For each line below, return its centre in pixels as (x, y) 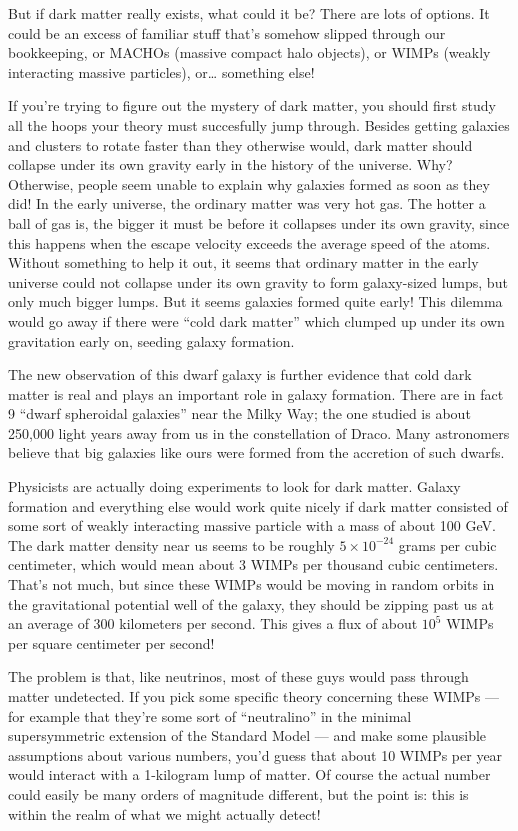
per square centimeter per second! (111, 642)
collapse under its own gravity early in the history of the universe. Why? (230, 164)
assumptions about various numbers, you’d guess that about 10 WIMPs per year (255, 754)
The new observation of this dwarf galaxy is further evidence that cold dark (240, 374)
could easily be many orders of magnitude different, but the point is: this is (238, 793)
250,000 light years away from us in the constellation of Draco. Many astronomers (259, 432)
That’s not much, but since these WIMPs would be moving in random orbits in (251, 584)
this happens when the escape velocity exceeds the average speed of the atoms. (249, 242)
